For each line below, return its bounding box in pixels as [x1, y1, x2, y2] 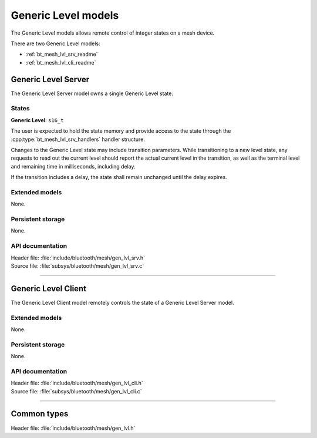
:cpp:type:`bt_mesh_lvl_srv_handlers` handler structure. [11, 136, 145, 143]
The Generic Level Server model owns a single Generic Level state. [11, 90, 173, 97]
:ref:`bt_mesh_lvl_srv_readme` [25, 50, 98, 58]
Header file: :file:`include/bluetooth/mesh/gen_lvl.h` [11, 424, 136, 432]
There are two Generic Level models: [11, 40, 100, 47]
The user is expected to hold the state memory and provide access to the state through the [11, 127, 231, 134]
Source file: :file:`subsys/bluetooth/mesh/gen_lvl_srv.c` [11, 262, 144, 269]
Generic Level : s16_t [11, 116, 64, 123]
